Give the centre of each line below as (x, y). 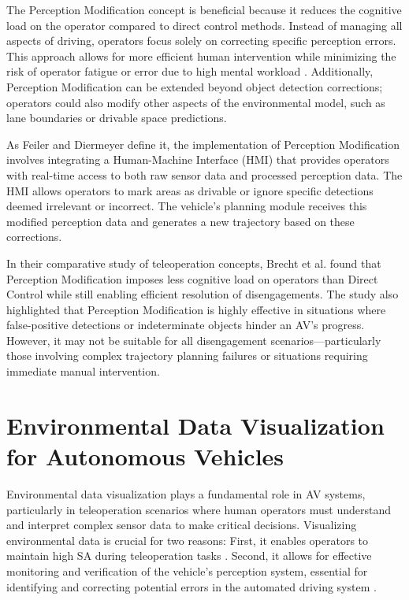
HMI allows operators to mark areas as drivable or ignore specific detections (190, 190)
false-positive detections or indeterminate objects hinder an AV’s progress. (186, 325)
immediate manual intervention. (83, 371)
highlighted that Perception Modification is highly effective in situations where (196, 309)
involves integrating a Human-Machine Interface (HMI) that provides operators (198, 159)
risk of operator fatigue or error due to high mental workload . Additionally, (190, 71)
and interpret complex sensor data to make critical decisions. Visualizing (182, 525)
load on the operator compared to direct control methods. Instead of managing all (204, 25)
